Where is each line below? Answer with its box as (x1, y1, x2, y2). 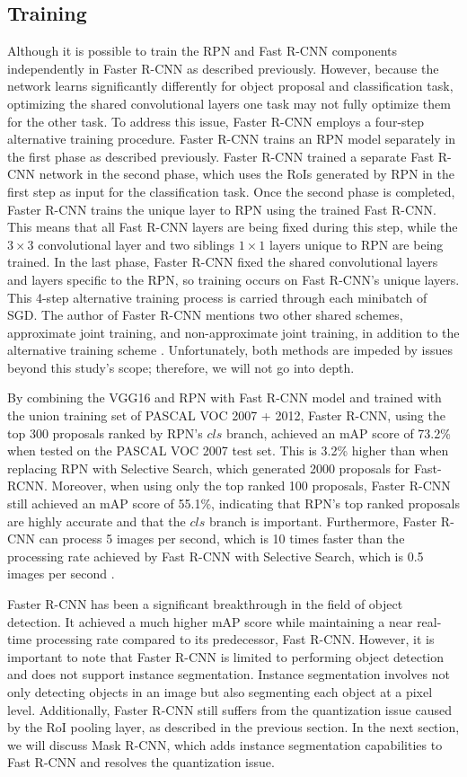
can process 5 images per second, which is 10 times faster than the (39, 529, 405, 548)
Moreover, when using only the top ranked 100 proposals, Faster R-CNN (51, 476, 451, 495)
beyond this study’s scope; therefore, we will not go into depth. (7, 358, 355, 376)
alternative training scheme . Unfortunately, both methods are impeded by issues (7, 340, 454, 359)
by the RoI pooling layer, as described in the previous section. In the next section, (7, 718, 460, 737)
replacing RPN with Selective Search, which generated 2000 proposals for (7, 458, 410, 477)
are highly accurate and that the (7, 511, 186, 530)
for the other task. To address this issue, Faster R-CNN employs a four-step (7, 111, 425, 130)
